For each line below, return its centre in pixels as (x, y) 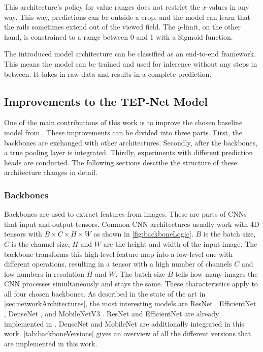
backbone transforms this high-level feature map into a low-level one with (119, 254)
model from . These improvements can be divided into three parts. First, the (123, 132)
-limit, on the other (211, 27)
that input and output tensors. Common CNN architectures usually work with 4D (132, 224)
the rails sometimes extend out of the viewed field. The (90, 27)
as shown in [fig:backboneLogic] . (143, 234)
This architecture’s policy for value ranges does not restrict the (102, 7)
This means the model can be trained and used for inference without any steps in (131, 63)
